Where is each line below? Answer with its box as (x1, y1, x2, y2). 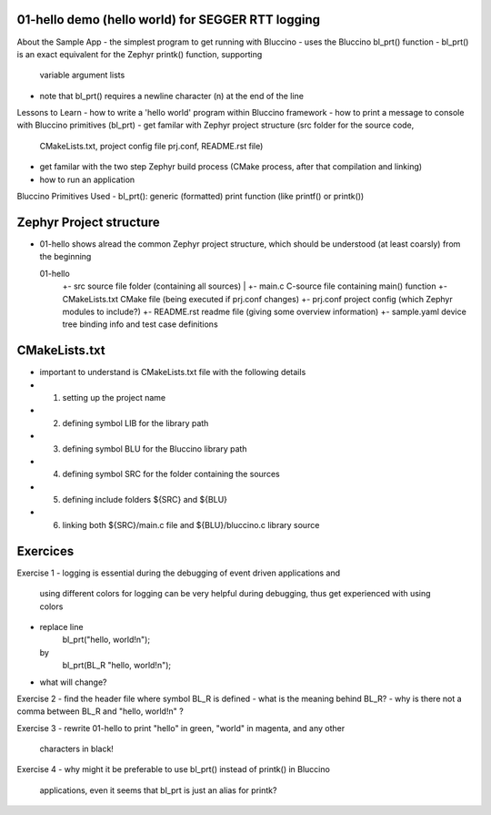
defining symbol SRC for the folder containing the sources (62, 469, 281, 480)
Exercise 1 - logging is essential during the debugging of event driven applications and (16, 567, 341, 578)
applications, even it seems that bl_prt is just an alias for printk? (39, 784, 277, 796)
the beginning (39, 251, 92, 262)
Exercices (16, 543, 75, 559)
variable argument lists (39, 69, 125, 81)
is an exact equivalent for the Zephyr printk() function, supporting (16, 48, 263, 59)
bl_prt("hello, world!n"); (62, 634, 150, 646)
